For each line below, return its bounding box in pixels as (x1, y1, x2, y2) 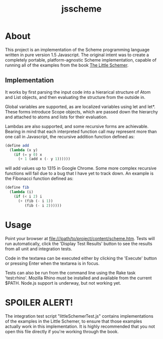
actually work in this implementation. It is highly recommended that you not (5, 323, 155, 329)
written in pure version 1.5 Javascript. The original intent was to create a (5, 52, 149, 58)
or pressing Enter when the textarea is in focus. (5, 260, 99, 266)
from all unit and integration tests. (5, 246, 72, 252)
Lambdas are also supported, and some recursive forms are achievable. (5, 123, 149, 129)
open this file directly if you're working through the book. (5, 328, 119, 334)
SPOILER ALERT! (5, 297, 74, 308)
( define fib (5, 185, 29, 190)
